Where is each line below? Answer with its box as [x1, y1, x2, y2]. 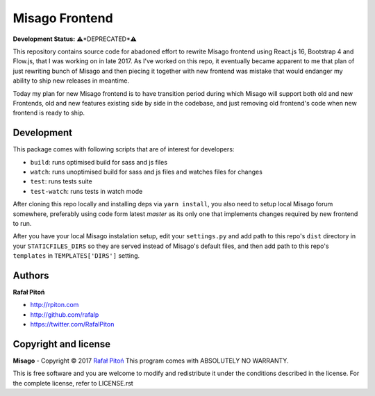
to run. [12, 219, 32, 227]
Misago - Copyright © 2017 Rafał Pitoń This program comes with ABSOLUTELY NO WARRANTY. [12, 356, 289, 365]
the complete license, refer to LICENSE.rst [12, 379, 133, 387]
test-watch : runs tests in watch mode [30, 187, 143, 195]
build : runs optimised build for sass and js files [30, 158, 168, 166]
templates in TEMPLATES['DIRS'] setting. [12, 251, 140, 260]
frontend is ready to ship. [12, 108, 85, 117]
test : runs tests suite [30, 177, 93, 185]
